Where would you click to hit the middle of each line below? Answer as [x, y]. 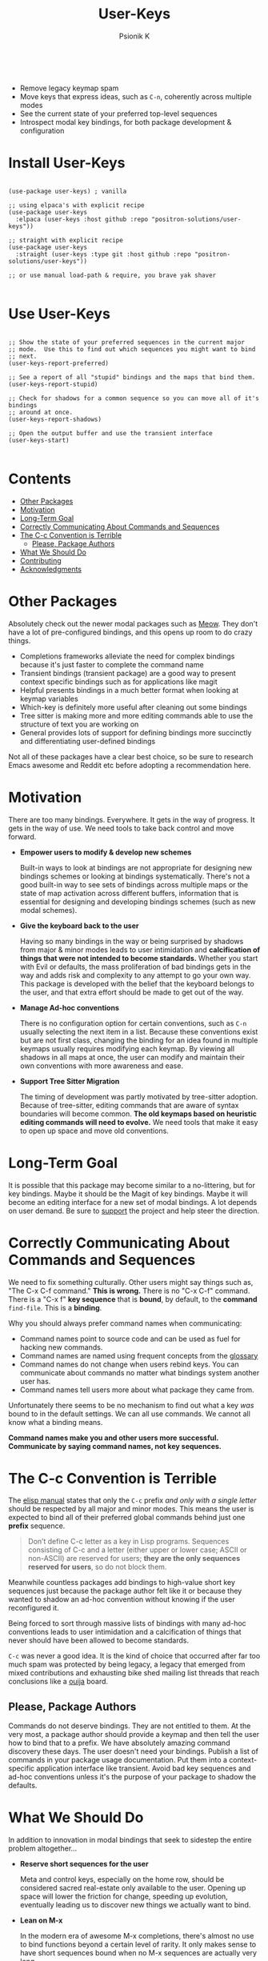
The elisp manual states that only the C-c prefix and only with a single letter [132, 1500]
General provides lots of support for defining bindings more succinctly [136, 732]
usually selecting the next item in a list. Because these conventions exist [139, 1031]
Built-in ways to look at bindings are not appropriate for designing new [136, 867]
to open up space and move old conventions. [94, 1131]
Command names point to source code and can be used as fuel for [130, 1339]
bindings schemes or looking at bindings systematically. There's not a [135, 876]
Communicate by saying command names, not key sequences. [115, 1446]
